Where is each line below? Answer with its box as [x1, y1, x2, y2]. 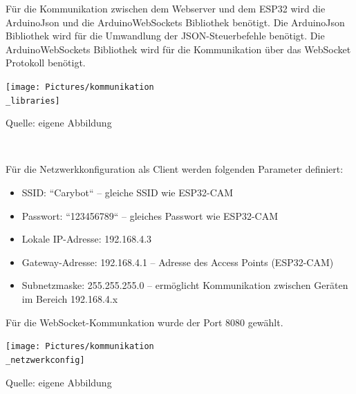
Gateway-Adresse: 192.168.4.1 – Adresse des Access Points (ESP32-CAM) [21, 254, 334, 269]
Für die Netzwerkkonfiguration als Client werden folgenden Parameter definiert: [6, 162, 344, 176]
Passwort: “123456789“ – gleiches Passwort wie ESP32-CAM [21, 208, 279, 223]
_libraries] [6, 95, 60, 106]
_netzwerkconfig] [6, 355, 85, 365]
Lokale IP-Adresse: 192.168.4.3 [21, 232, 152, 246]
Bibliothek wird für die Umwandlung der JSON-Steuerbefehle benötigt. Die [6, 28, 325, 43]
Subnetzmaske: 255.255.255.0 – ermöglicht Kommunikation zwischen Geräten [21, 278, 348, 292]
